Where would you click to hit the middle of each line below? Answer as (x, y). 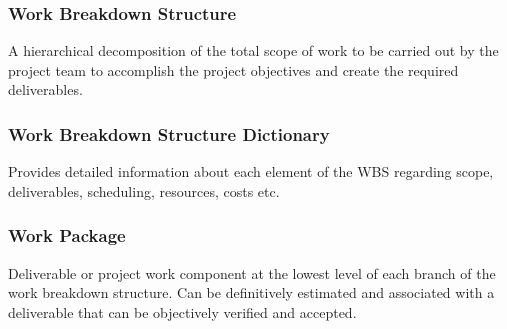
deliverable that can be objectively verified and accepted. (182, 311)
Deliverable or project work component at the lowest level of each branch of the (252, 272)
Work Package (67, 235)
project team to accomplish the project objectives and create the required (233, 69)
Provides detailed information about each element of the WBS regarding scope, (251, 171)
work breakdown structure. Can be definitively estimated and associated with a (251, 292)
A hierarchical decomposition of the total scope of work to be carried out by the (253, 50)
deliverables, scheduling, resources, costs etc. (144, 190)
